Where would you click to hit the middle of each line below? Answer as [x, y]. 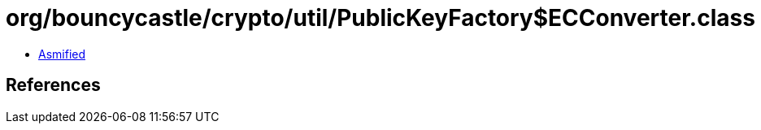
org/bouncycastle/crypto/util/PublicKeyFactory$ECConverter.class [380, 18]
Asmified [62, 54]
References [53, 85]
